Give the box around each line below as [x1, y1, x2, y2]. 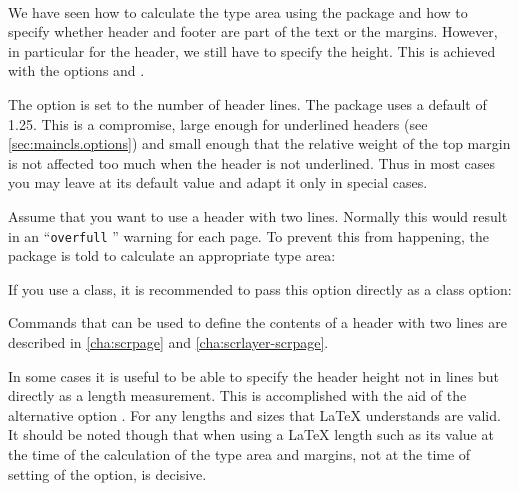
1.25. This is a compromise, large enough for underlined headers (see [8, 113, 428, 134]
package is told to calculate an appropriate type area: [8, 245, 336, 266]
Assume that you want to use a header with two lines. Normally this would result [8, 205, 508, 226]
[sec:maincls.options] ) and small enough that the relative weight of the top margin [8, 133, 511, 154]
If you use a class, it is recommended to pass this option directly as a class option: [8, 278, 512, 299]
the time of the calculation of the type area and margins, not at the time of [8, 443, 471, 464]
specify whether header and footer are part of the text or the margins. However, [8, 21, 498, 42]
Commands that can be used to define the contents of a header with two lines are [8, 312, 507, 333]
